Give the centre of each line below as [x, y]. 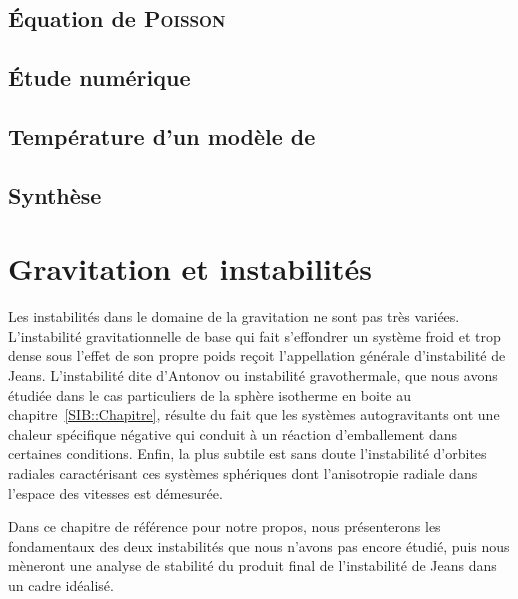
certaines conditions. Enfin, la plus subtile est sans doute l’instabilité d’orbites [247, 453]
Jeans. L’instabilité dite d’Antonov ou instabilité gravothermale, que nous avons [253, 375]
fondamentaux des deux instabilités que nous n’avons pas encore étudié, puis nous [259, 545]
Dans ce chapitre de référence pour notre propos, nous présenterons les [224, 526]
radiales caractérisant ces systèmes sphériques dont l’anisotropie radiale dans [243, 473]
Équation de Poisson [117, 18]
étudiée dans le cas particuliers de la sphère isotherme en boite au [210, 394]
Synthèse [55, 194]
